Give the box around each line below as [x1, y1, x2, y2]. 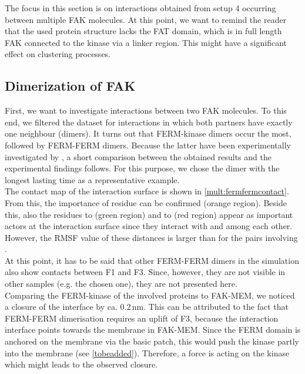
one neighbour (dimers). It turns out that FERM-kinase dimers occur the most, [5, 127, 291, 140]
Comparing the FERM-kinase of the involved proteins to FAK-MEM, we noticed [5, 289, 295, 301]
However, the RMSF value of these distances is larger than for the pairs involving [5, 231, 298, 243]
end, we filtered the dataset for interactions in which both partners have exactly [5, 115, 293, 128]
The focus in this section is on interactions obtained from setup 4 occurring [5, 2, 276, 14]
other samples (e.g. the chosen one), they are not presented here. [5, 277, 237, 290]
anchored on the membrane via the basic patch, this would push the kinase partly [5, 335, 299, 347]
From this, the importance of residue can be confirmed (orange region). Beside [5, 196, 287, 208]
